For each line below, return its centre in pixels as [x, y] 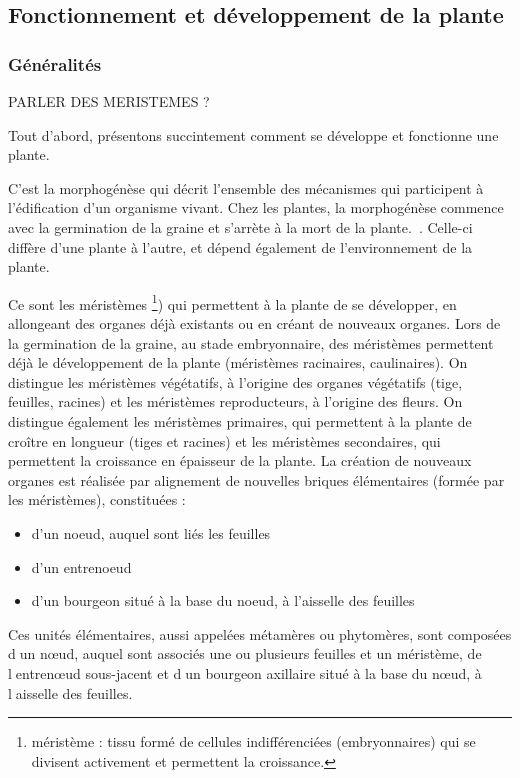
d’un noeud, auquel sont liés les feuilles [151, 532]
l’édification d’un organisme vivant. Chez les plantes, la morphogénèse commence [256, 207]
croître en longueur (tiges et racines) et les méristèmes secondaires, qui [224, 440]
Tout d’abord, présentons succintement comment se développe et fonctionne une [253, 134]
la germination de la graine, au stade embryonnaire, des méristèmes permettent [251, 342]
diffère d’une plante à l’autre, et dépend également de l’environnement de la [240, 246]
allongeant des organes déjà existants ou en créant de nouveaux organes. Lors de [254, 323]
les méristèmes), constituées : [97, 499]
